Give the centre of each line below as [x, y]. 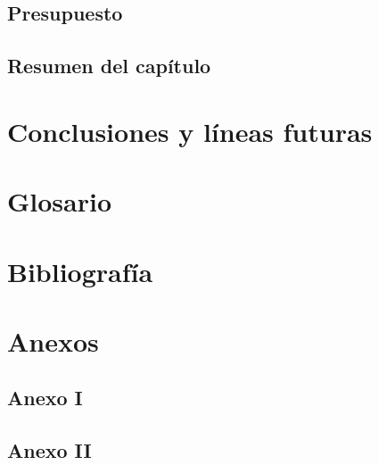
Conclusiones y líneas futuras [190, 131]
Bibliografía [80, 271]
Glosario [60, 201]
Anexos [53, 340]
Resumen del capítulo [109, 66]
